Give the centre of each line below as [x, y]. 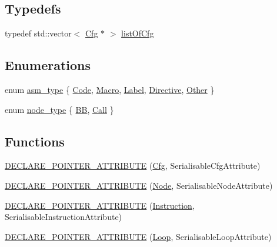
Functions [35, 141]
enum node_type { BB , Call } [59, 109]
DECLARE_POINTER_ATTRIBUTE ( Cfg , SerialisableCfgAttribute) [133, 166]
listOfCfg [138, 33]
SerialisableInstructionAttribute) [64, 217]
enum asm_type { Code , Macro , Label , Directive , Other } [110, 89]
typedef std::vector [38, 33]
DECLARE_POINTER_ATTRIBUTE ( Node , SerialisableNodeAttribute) [139, 185]
